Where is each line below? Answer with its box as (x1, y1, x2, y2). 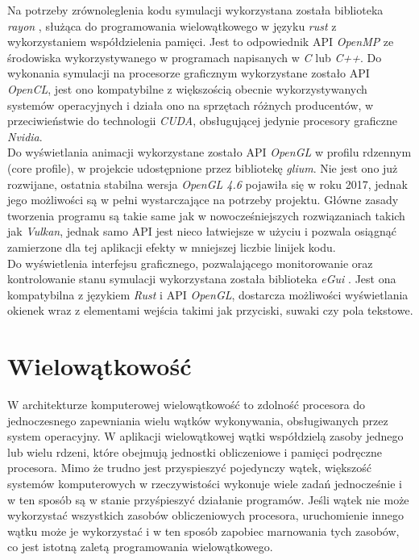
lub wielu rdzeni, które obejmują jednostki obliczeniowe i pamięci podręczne (7, 443, 382, 460)
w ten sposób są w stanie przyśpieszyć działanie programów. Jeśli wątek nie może (7, 491, 409, 508)
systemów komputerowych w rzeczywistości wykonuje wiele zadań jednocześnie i (7, 474, 402, 491)
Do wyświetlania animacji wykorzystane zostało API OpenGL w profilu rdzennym (7, 144, 412, 161)
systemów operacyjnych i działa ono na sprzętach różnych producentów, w (7, 96, 374, 113)
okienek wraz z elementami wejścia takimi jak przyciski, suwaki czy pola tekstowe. (7, 302, 413, 319)
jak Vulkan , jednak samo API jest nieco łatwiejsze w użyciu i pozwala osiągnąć (7, 223, 396, 240)
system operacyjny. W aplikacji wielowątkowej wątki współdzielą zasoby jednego (7, 428, 404, 445)
